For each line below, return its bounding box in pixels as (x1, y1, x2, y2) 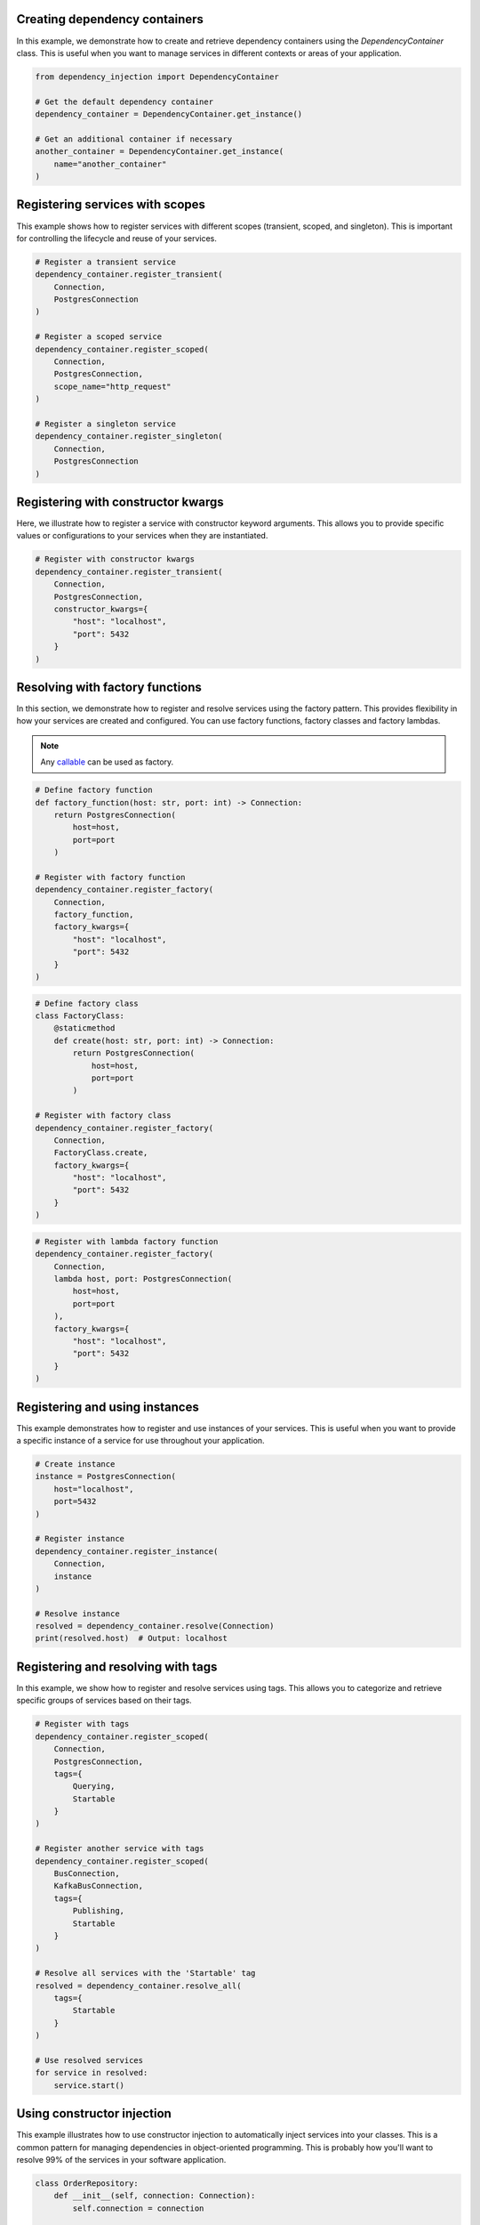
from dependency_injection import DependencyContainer (35, 71, 279, 82)
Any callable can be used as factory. (40, 756, 174, 767)
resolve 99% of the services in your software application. (16, 2154, 227, 2164)
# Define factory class (35, 998, 140, 1008)
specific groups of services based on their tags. (16, 1695, 192, 1706)
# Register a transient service (35, 256, 177, 267)
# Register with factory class (35, 1111, 172, 1121)
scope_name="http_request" (53, 381, 172, 392)
